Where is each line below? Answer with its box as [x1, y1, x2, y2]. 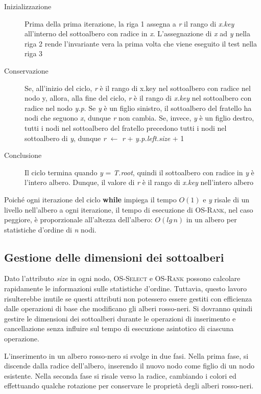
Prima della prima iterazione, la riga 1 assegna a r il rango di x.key [25, 18, 234, 29]
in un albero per [186, 214, 237, 225]
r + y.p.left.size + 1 [122, 132, 184, 143]
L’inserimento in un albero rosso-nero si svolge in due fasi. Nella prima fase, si [4, 350, 249, 361]
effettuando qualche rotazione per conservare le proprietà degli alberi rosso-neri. [4, 380, 254, 391]
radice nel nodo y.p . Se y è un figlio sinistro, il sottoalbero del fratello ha [25, 102, 252, 113]
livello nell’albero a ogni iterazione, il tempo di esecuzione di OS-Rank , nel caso [4, 204, 253, 215]
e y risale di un [203, 194, 250, 204]
